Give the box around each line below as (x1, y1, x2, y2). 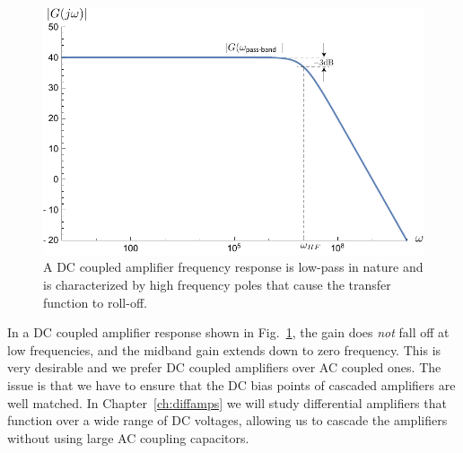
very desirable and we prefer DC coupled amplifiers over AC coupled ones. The (7, 358, 441, 377)
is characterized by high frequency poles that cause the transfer (43, 275, 391, 293)
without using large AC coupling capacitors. (7, 428, 249, 447)
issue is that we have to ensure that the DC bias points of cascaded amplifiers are (7, 375, 456, 394)
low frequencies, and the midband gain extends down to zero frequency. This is (7, 340, 441, 359)
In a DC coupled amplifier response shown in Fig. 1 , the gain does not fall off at (7, 323, 450, 342)
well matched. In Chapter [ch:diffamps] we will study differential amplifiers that (7, 393, 447, 412)
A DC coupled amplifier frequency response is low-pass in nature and (43, 257, 424, 276)
